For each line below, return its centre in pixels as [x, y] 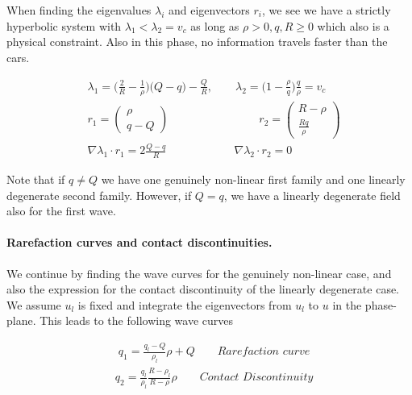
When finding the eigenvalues [79, 10]
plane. [21, 320]
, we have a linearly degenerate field [312, 195]
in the [347, 304]
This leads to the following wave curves [137, 320]
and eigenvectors [209, 10]
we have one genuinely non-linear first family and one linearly [253, 179]
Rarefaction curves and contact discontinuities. [139, 242]
